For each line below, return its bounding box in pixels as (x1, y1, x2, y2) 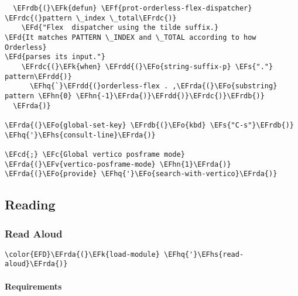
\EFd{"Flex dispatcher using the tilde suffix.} (21, 23, 219, 32)
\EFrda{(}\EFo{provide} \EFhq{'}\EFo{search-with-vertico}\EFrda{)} (5, 170, 278, 178)
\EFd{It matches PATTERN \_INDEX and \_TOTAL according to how (5, 33, 256, 42)
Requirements (5, 280, 62, 292)
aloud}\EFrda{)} (5, 260, 68, 269)
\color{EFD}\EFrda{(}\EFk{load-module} (5, 250, 160, 259)
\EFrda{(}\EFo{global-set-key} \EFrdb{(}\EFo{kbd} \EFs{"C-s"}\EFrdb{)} (5, 121, 294, 129)
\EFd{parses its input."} (5, 53, 105, 61)
